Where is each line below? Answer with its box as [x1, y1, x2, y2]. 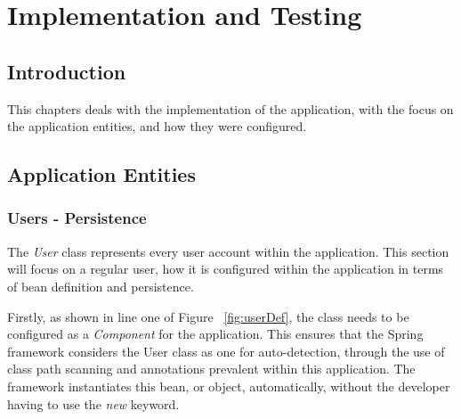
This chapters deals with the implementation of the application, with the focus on [7, 99, 454, 118]
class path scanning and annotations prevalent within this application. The [7, 359, 416, 378]
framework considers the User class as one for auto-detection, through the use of [7, 341, 445, 360]
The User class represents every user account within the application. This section [7, 242, 449, 260]
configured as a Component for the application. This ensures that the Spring [7, 325, 424, 343]
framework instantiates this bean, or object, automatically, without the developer [7, 376, 450, 395]
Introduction [7, 57, 126, 85]
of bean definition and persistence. [7, 276, 194, 295]
